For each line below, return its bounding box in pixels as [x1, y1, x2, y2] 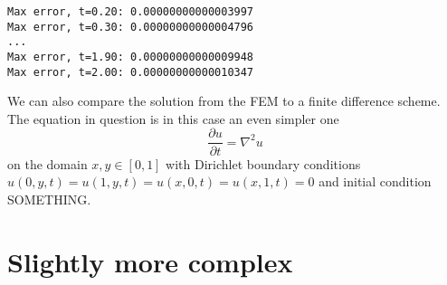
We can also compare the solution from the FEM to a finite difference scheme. [7, 91, 441, 110]
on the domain [7, 154, 88, 173]
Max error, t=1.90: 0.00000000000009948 [7, 50, 254, 63]
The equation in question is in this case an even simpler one [7, 109, 339, 128]
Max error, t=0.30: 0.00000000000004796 [7, 20, 254, 33]
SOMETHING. [7, 189, 91, 208]
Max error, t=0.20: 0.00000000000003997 [7, 5, 254, 18]
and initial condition [319, 172, 432, 191]
